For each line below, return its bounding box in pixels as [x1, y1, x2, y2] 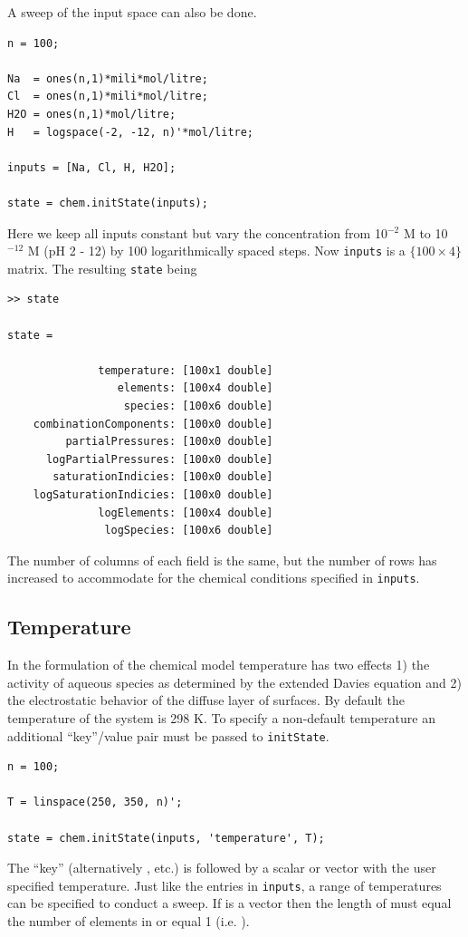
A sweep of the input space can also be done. [7, 3, 257, 21]
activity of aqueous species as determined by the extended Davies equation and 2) [7, 672, 462, 691]
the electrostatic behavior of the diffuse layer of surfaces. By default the [7, 691, 405, 710]
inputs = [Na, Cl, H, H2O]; [7, 160, 177, 174]
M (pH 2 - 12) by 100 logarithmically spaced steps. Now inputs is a [27, 241, 406, 260]
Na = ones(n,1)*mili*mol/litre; [7, 72, 208, 85]
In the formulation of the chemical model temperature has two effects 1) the [7, 655, 430, 674]
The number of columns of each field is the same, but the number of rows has [7, 550, 437, 569]
